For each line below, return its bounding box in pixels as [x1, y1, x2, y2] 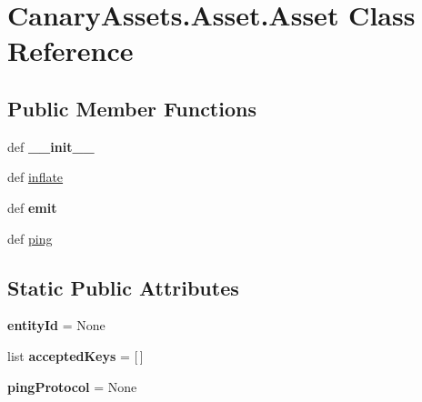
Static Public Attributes [7, 273, 239, 301]
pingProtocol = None [7, 377, 137, 396]
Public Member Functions [7, 94, 256, 122]
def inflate [7, 167, 64, 186]
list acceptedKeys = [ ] [7, 346, 144, 365]
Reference [7, 32, 134, 69]
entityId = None [7, 316, 105, 335]
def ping [7, 228, 53, 247]
